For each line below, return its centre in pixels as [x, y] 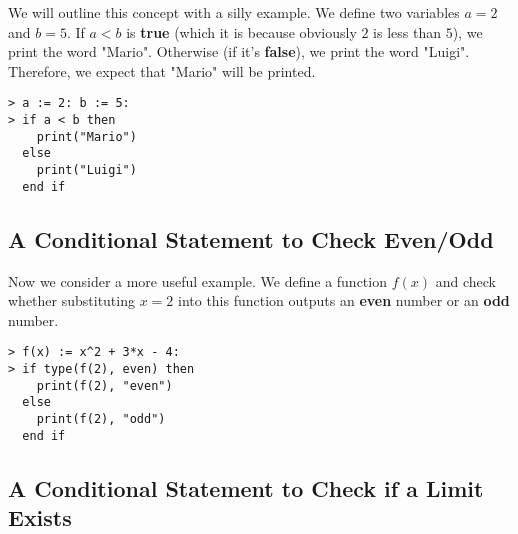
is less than [407, 31]
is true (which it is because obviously [241, 31]
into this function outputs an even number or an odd [343, 300]
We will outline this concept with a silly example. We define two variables [234, 12]
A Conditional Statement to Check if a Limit [246, 487]
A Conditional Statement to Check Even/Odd [251, 238]
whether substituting [71, 300]
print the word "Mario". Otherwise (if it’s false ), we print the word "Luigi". [239, 51]
